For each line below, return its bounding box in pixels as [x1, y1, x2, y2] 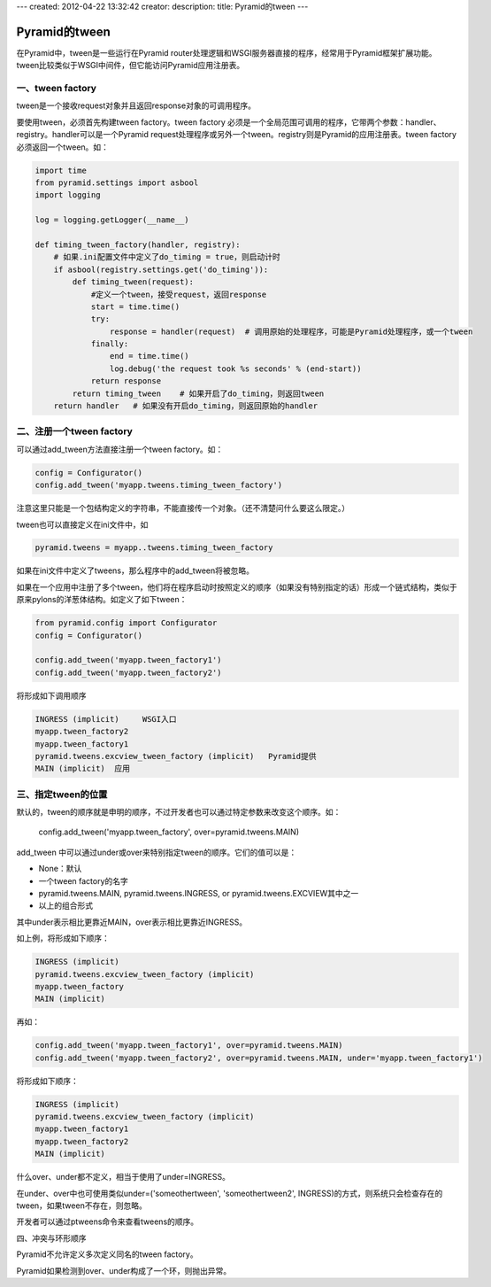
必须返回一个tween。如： [16, 142, 110, 152]
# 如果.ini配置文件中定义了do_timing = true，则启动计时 [53, 252, 280, 262]
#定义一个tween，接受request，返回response [90, 289, 267, 299]
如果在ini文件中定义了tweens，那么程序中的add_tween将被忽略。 [16, 565, 255, 576]
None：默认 [38, 864, 82, 874]
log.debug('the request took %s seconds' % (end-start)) [109, 363, 362, 374]
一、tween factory [16, 82, 97, 95]
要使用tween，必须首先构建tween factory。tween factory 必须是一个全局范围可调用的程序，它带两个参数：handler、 [16, 116, 441, 128]
